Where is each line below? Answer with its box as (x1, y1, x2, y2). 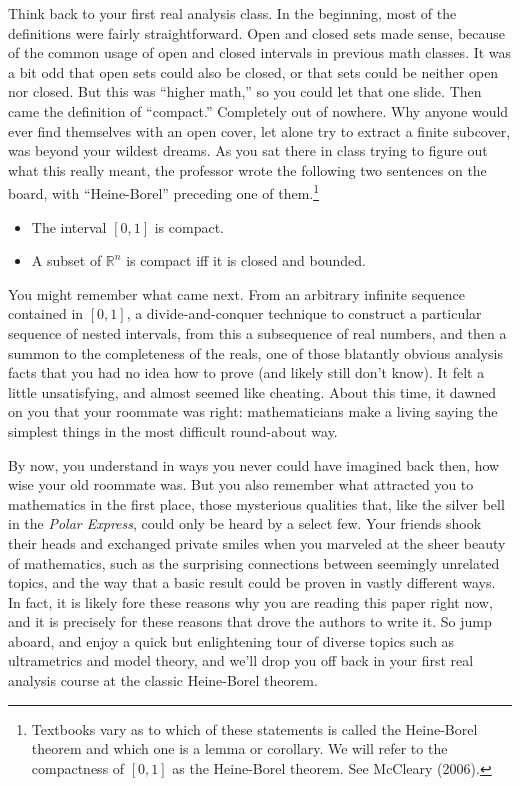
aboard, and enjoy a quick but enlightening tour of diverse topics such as (8, 630, 455, 651)
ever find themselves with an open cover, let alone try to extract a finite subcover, (8, 120, 511, 141)
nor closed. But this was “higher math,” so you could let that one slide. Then (8, 81, 482, 102)
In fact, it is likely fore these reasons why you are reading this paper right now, (8, 591, 493, 612)
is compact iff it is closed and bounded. (126, 250, 366, 271)
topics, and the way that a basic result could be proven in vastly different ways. (8, 572, 496, 593)
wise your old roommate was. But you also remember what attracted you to (8, 474, 474, 495)
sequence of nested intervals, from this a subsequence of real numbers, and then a (8, 322, 507, 343)
